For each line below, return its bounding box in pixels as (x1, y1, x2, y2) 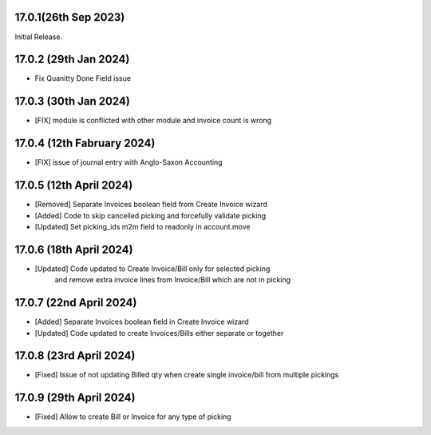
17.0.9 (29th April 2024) (14, 391, 136, 405)
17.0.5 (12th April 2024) (14, 178, 133, 192)
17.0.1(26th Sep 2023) (14, 10, 125, 24)
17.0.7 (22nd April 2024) (14, 296, 137, 309)
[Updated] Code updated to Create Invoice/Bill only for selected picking (34, 264, 271, 273)
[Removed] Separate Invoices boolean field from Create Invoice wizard (34, 200, 267, 210)
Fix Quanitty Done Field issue (34, 74, 132, 83)
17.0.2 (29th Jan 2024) (14, 53, 130, 66)
